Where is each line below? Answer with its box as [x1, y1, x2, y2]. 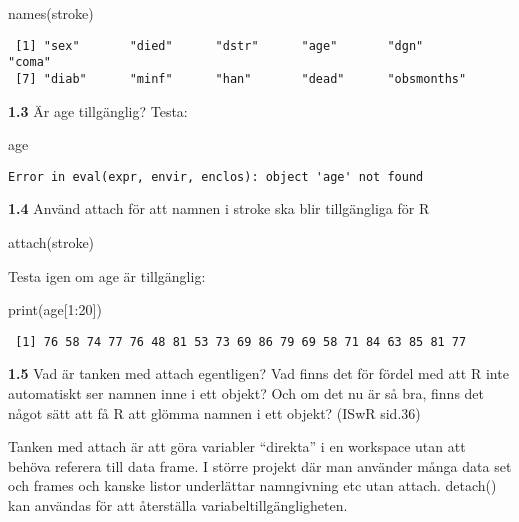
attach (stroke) [8, 232, 95, 252]
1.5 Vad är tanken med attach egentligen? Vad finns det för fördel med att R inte [8, 363, 509, 384]
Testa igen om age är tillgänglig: [8, 265, 206, 286]
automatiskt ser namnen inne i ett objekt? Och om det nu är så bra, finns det [8, 383, 485, 404]
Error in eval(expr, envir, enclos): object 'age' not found [8, 169, 424, 184]
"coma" [8, 55, 51, 70]
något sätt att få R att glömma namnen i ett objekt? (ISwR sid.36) [8, 402, 421, 423]
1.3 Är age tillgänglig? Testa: [8, 100, 188, 121]
